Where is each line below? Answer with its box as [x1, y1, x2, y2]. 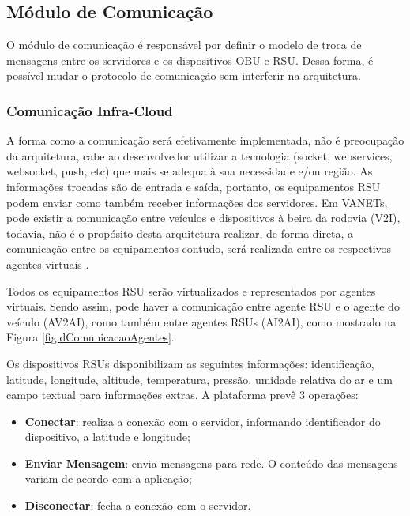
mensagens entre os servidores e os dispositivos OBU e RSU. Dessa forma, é [6, 51, 374, 68]
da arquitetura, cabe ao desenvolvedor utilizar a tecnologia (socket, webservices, [6, 147, 393, 164]
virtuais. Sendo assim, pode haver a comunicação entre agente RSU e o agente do [6, 298, 400, 314]
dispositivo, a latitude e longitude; [24, 428, 190, 445]
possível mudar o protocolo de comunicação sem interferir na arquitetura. [6, 67, 361, 84]
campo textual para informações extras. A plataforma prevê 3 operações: [6, 386, 359, 403]
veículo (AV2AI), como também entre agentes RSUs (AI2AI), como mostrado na [6, 313, 397, 330]
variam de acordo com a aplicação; [24, 470, 193, 487]
